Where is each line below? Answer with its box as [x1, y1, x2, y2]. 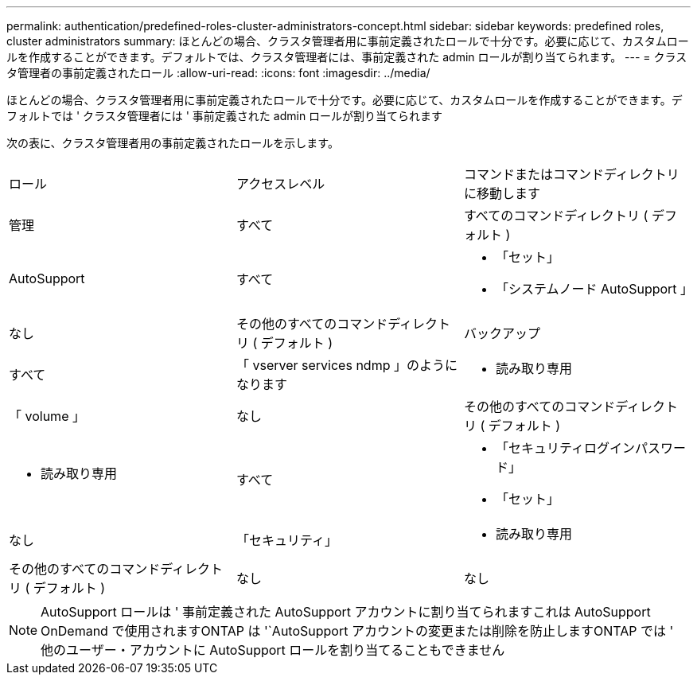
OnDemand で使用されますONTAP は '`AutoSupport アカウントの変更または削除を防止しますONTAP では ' [41, 623, 674, 639]
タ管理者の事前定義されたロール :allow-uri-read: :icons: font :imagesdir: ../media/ [6, 66, 430, 80]
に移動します [463, 185, 540, 201]
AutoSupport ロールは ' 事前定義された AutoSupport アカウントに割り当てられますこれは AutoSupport [41, 604, 651, 620]
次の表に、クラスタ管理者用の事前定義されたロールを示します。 [6, 136, 339, 150]
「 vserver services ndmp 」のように [236, 357, 458, 373]
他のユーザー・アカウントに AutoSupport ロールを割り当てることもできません [41, 642, 505, 658]
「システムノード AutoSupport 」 [495, 281, 694, 297]
